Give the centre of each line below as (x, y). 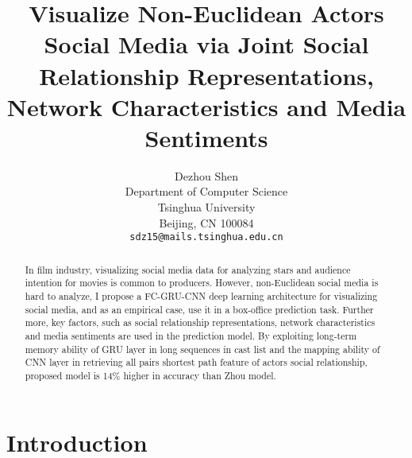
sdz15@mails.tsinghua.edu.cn (206, 237)
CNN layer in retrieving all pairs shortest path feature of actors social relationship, (196, 362)
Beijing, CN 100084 (206, 222)
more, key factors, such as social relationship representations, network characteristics (200, 322)
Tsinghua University (206, 207)
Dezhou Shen (206, 175)
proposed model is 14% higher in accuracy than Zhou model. (150, 375)
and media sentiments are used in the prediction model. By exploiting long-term (191, 335)
